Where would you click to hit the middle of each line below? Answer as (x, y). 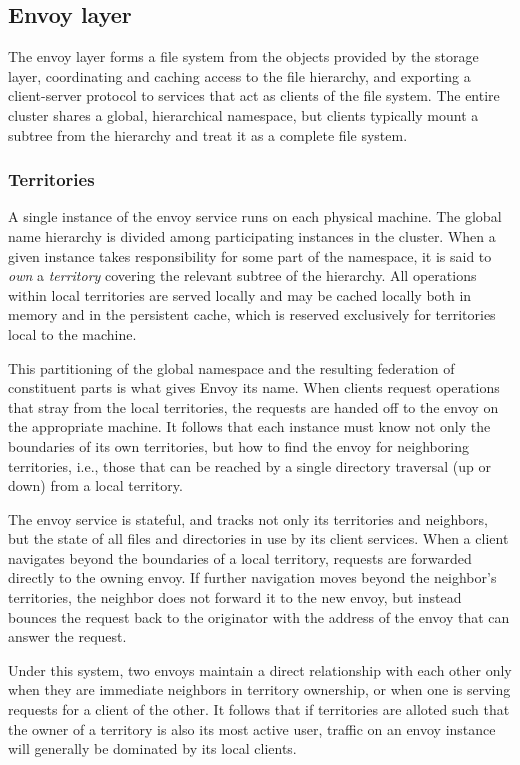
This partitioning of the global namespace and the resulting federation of (231, 367)
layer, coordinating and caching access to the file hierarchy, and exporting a (239, 75)
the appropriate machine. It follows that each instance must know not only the (249, 426)
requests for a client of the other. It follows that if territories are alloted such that (259, 709)
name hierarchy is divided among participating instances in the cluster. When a (252, 235)
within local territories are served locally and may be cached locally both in (240, 294)
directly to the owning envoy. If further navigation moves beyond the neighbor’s (252, 577)
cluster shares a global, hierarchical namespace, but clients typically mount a (243, 114)
